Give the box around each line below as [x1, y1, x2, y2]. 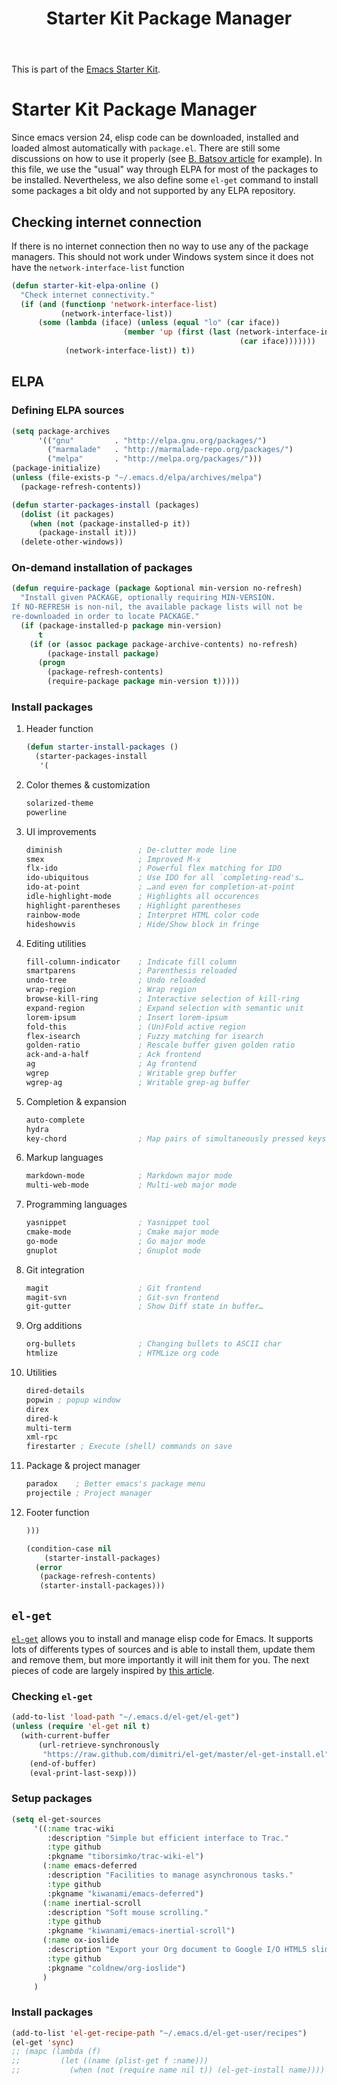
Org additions [25, 1320, 83, 1332]
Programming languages [25, 1198, 128, 1211]
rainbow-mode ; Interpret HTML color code [25, 910, 260, 920]
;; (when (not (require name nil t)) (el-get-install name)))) [11, 2065, 326, 2076]
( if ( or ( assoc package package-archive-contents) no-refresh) [29, 639, 299, 649]
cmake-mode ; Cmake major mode [25, 1227, 219, 1237]
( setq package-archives [11, 426, 111, 436]
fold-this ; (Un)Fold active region [25, 1022, 246, 1032]
